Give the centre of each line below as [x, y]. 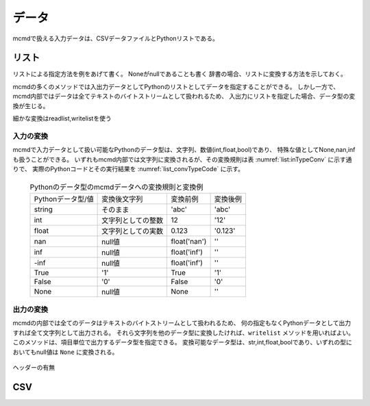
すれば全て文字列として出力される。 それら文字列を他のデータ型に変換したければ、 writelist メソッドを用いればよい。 [184, 333]
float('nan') [189, 241]
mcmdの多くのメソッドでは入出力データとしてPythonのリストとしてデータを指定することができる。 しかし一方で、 [176, 86]
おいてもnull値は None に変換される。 [65, 352]
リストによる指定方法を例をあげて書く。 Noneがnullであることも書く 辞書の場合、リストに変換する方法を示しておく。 [180, 74]
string [43, 209]
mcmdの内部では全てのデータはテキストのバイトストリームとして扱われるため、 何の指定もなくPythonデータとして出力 [182, 323]
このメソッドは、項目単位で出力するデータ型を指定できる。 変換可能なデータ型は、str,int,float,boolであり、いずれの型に [182, 342]
